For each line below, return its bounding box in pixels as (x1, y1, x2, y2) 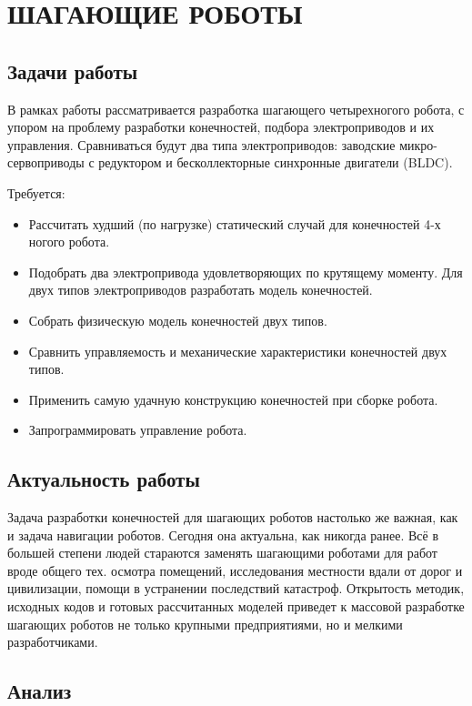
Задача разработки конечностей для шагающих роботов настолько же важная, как (7, 508, 458, 527)
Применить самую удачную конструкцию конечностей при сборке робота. (28, 389, 438, 408)
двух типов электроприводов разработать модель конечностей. (28, 280, 373, 299)
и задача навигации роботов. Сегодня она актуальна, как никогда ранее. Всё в (7, 525, 438, 544)
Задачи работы (7, 56, 138, 85)
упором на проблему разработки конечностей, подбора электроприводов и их (7, 117, 435, 136)
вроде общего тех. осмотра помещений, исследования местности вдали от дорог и (7, 560, 463, 580)
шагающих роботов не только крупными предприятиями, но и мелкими (7, 614, 403, 633)
